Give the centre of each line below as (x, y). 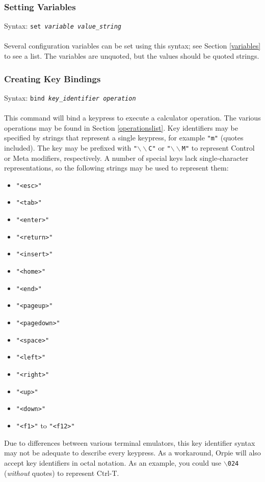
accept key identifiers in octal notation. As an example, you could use (113, 462)
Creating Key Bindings (52, 78)
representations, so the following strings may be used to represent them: (116, 168)
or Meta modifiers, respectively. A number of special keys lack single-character (126, 158)
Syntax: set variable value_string (63, 26)
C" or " (160, 147)
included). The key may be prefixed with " (71, 147)
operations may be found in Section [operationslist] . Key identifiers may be (121, 127)
